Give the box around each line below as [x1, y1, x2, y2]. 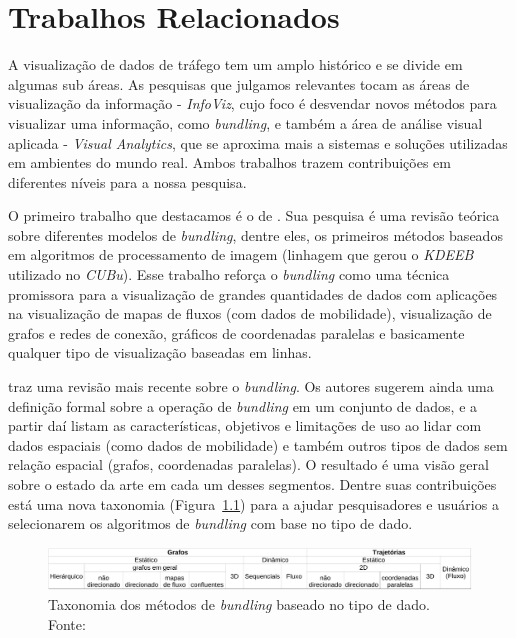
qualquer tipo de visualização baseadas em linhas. [8, 342, 312, 363]
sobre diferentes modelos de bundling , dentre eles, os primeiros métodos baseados [8, 224, 503, 245]
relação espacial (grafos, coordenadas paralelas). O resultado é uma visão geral [8, 454, 489, 475]
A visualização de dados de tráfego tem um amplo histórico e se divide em [8, 54, 463, 75]
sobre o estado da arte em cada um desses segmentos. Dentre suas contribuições [8, 474, 497, 494]
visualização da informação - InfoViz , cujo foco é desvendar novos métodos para [8, 93, 497, 114]
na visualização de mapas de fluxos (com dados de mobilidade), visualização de [8, 303, 492, 324]
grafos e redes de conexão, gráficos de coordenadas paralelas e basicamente [8, 322, 465, 343]
